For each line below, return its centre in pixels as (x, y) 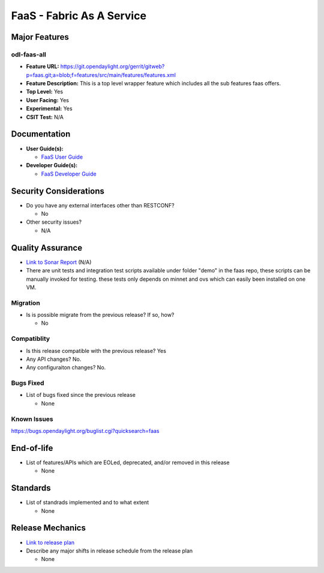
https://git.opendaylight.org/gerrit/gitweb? (112, 67)
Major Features (40, 37)
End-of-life (32, 448)
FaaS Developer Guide (69, 174)
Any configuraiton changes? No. (66, 367)
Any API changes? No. (54, 359)
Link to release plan (50, 542)
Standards (31, 488)
